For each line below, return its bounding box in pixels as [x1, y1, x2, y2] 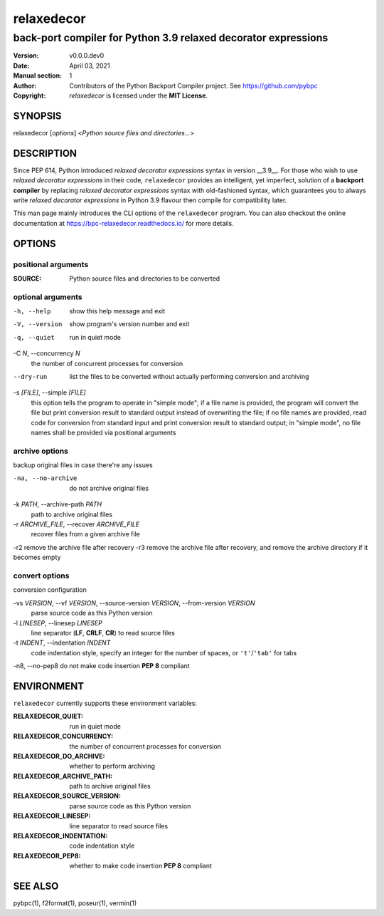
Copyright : [13, 91, 46, 100]
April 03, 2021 [69, 61, 110, 70]
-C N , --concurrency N [13, 349, 81, 358]
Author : [13, 81, 37, 90]
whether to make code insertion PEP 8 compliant [69, 862, 213, 870]
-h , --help [13, 307, 51, 316]
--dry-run [13, 373, 48, 380]
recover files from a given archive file [31, 530, 140, 538]
